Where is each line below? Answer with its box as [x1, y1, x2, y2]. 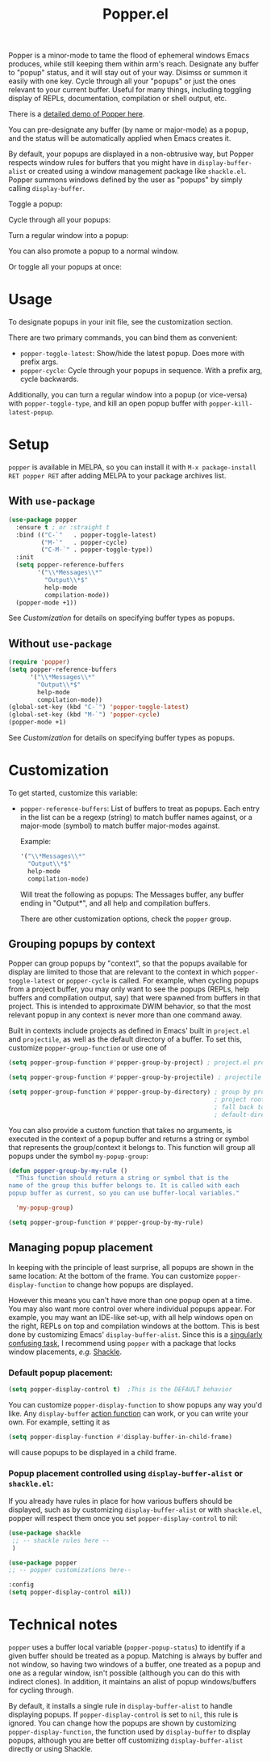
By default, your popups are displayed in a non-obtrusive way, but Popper [8, 149, 254, 159]
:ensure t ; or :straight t [15, 523, 110, 531]
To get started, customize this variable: [8, 788, 138, 797]
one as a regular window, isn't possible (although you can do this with [8, 1668, 240, 1678]
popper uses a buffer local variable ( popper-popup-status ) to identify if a [8, 1642, 246, 1652]
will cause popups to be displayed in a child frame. [8, 1447, 177, 1457]
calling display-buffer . [8, 184, 85, 193]
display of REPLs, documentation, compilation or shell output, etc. [8, 94, 227, 104]
